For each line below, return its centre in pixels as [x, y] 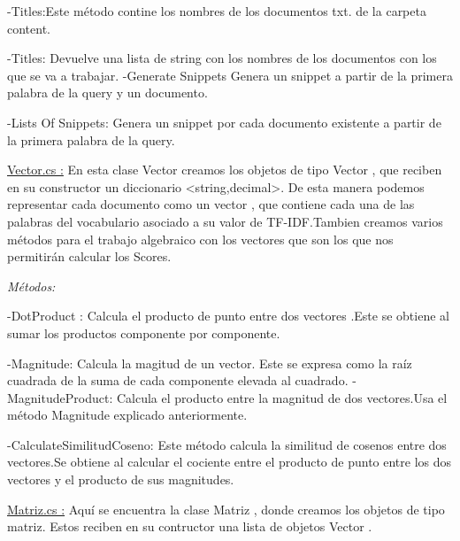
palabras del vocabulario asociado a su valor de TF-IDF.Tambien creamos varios [225, 221]
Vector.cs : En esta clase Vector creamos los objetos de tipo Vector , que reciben [225, 170]
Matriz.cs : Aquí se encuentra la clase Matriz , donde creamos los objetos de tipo [226, 509]
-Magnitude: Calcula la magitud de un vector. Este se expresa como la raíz [210, 363]
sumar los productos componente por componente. [144, 332]
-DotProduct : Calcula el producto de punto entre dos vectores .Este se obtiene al [228, 316]
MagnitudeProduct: [60, 397]
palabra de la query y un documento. [107, 93]
